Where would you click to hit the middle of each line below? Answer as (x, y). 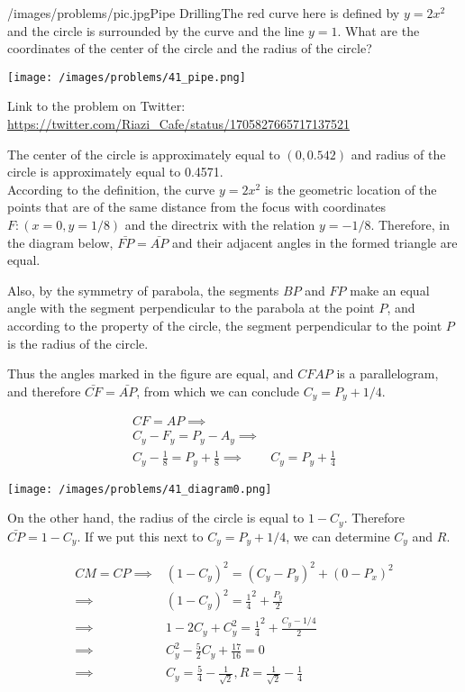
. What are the (378, 30)
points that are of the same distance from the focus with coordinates (197, 207)
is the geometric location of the (351, 189)
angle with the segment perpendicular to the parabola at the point (191, 308)
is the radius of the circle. (78, 343)
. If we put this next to (140, 536)
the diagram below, (60, 242)
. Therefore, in (410, 224)
